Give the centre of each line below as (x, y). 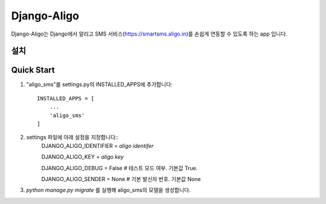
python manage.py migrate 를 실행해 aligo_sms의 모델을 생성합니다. (108, 190)
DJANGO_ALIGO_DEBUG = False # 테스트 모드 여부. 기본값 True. (120, 168)
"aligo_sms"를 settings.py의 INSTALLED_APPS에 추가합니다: (99, 84)
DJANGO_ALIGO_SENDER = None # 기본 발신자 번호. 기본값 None (121, 179)
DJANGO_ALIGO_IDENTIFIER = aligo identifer (97, 145)
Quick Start (33, 70)
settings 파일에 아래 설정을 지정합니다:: (72, 137)
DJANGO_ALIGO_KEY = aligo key (82, 157)
